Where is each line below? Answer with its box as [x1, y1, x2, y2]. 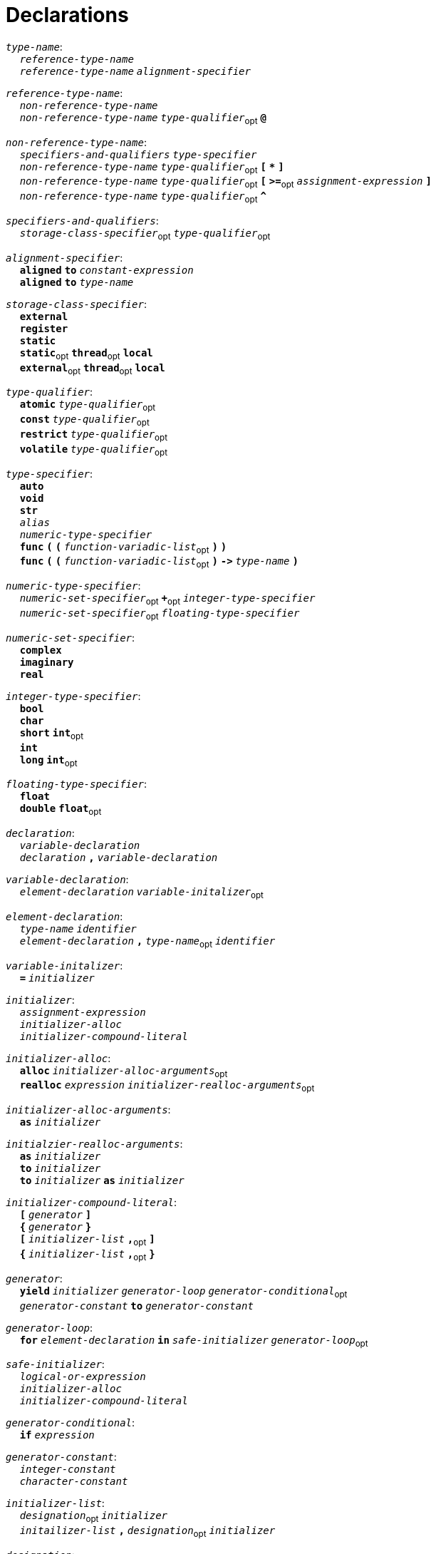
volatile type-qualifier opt [19, 443, 168, 458]
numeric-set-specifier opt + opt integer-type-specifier [19, 592, 316, 607]
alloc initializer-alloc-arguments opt [19, 1064, 228, 1079]
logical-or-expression [19, 1371, 146, 1383]
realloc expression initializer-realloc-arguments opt [19, 1079, 315, 1094]
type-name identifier [19, 922, 137, 935]
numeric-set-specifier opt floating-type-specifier [19, 607, 300, 622]
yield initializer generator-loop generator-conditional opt [19, 1285, 348, 1300]
